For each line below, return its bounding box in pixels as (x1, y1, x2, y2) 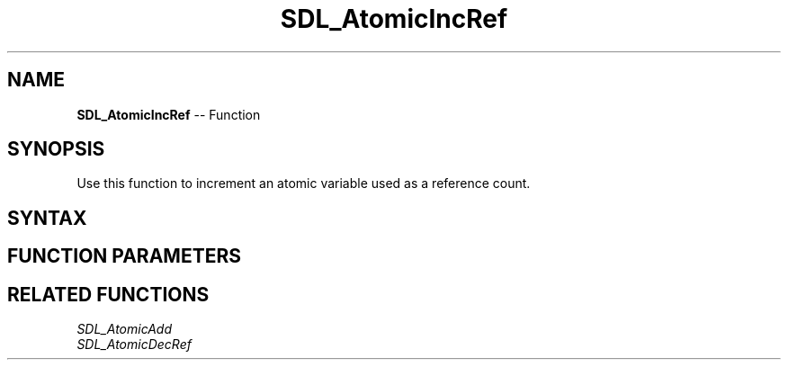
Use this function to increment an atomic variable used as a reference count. (76, 175, 531, 192)
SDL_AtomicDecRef (76, 336, 192, 353)
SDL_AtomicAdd (76, 321, 173, 337)
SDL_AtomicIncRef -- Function (76, 106, 261, 122)
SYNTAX (7, 206, 87, 229)
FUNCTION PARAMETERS (7, 245, 241, 268)
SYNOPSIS (7, 138, 105, 161)
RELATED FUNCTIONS (7, 282, 210, 306)
